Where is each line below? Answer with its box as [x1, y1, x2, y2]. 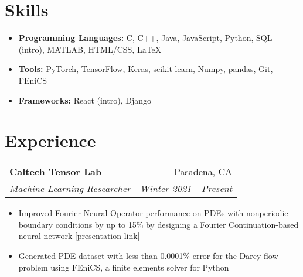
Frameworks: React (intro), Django [18, 94, 151, 106]
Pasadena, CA [174, 165, 233, 179]
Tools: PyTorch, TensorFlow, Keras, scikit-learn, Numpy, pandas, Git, [18, 63, 273, 75]
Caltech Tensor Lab [9, 165, 102, 179]
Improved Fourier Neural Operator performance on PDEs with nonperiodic [18, 207, 288, 219]
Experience [5, 128, 96, 152]
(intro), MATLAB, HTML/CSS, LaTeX [18, 43, 162, 55]
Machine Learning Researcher [9, 182, 131, 196]
